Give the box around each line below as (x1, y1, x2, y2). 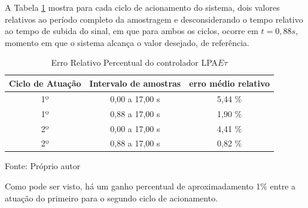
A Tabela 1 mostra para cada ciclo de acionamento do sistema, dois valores (5, 1, 280, 13)
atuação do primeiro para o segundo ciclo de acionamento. (5, 191, 218, 204)
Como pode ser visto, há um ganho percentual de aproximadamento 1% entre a (5, 180, 296, 192)
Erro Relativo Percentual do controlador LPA (51, 56, 218, 69)
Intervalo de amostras (89, 77, 181, 89)
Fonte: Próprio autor (5, 160, 81, 172)
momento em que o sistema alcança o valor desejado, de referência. (5, 36, 249, 48)
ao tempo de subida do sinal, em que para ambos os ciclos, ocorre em (5, 25, 258, 37)
